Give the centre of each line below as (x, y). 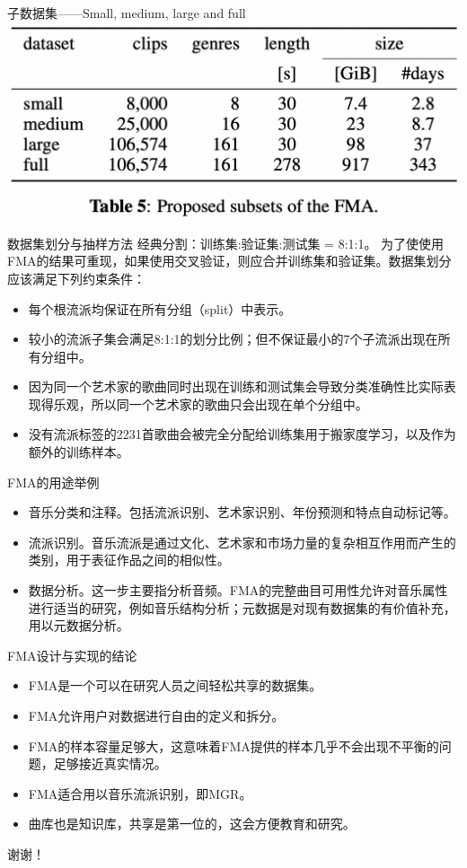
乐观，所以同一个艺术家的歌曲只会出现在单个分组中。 (211, 403)
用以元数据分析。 (79, 625)
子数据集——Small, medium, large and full (127, 13)
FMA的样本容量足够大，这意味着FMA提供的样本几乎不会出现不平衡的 (233, 745)
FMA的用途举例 (53, 482)
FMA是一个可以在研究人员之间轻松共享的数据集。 (175, 685)
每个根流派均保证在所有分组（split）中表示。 (160, 308)
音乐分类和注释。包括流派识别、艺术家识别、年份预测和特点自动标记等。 (242, 512)
